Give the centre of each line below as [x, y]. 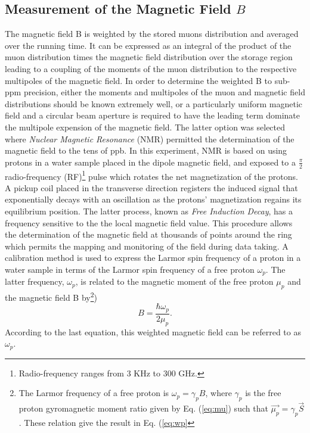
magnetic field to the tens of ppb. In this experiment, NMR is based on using [146, 150]
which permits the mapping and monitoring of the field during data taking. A [147, 246]
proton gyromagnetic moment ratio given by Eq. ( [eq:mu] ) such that [143, 408]
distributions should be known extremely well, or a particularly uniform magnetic [154, 103]
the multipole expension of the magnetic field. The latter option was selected [145, 127]
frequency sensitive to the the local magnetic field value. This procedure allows [149, 222]
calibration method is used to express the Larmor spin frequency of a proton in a [153, 258]
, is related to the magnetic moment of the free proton [174, 281]
